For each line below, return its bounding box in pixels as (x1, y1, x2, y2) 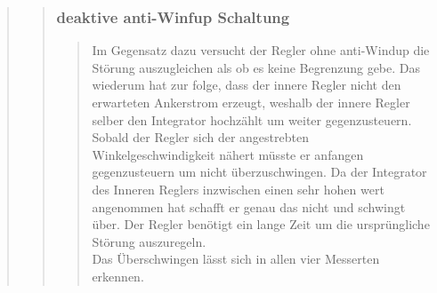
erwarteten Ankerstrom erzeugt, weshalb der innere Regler (92, 93, 410, 111)
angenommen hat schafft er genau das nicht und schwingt (92, 197, 406, 216)
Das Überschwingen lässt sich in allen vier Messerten (92, 249, 380, 268)
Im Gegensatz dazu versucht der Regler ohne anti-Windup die (92, 41, 430, 59)
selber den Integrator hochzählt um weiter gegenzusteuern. (92, 110, 412, 129)
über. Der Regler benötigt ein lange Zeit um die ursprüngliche (92, 215, 430, 234)
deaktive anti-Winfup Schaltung (56, 5, 290, 28)
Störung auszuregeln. (92, 232, 206, 250)
